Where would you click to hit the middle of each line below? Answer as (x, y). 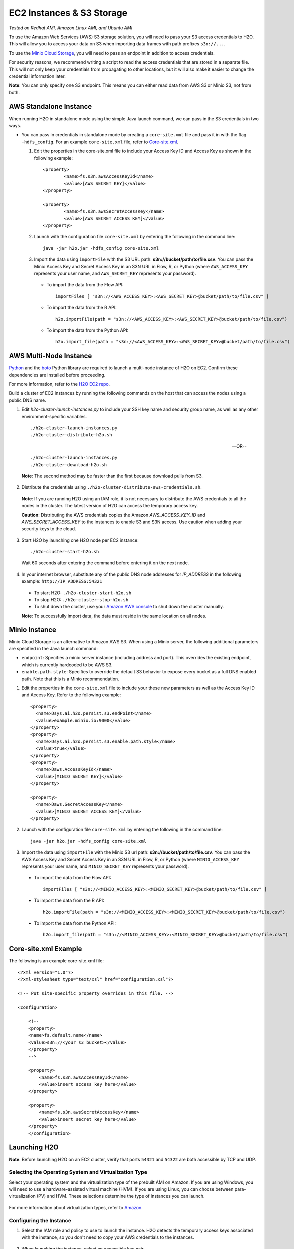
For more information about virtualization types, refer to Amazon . (76, 1207)
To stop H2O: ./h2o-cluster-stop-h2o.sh (81, 600)
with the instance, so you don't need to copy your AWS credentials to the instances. (108, 1237)
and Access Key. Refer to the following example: (71, 695)
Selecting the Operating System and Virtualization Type (78, 1172)
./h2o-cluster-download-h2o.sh (69, 464)
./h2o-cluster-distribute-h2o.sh (71, 435)
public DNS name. (28, 400)
